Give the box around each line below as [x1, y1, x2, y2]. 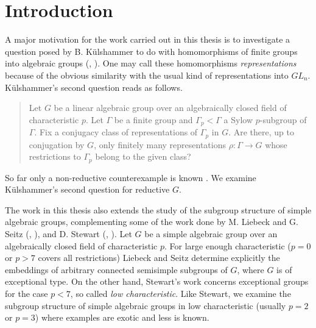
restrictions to [29, 150, 81, 163]
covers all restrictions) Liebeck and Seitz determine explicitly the [38, 251, 280, 264]
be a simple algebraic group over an [144, 227, 278, 240]
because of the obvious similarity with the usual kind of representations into [5, 68, 289, 81]
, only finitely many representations [94, 138, 226, 151]
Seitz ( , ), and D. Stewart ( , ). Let [5, 227, 132, 240]
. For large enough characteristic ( [164, 239, 291, 252]
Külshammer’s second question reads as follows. [5, 80, 183, 93]
